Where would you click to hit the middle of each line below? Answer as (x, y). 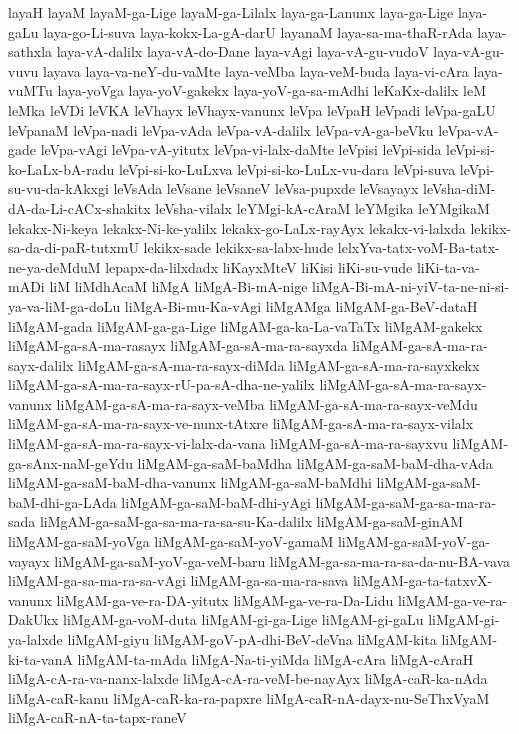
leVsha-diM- (459, 188)
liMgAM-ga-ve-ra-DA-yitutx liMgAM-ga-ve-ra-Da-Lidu (225, 599)
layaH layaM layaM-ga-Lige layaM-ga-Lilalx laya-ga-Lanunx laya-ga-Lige (231, 12)
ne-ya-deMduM (54, 266)
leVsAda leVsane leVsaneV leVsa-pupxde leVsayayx (266, 188)
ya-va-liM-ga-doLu (64, 305)
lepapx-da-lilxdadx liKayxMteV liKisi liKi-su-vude (259, 266)
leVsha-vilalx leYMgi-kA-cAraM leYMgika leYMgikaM (322, 207)
